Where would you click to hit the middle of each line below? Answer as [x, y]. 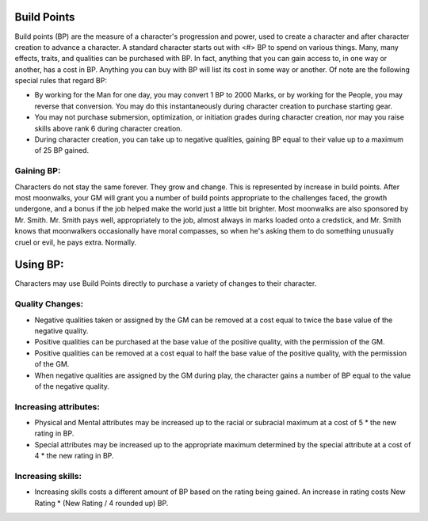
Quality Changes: [49, 304]
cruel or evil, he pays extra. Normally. [76, 242]
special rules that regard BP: [61, 81]
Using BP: [39, 265]
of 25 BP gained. [62, 150]
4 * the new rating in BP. [74, 456]
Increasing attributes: [57, 406]
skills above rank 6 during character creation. [108, 128]
